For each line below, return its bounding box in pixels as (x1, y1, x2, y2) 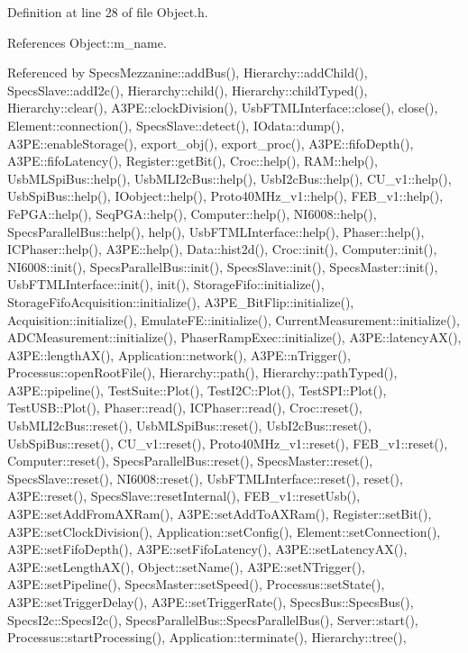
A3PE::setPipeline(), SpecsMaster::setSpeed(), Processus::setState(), (7, 575, 385, 594)
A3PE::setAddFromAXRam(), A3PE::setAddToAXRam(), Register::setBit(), (7, 504, 432, 523)
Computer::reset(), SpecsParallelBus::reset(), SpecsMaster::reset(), (7, 451, 373, 470)
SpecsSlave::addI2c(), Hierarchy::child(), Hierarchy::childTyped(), (7, 80, 368, 99)
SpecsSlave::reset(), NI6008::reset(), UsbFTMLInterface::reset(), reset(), (7, 468, 403, 487)
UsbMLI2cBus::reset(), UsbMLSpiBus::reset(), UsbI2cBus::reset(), (7, 416, 372, 435)
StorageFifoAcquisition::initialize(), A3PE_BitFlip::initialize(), (7, 292, 354, 311)
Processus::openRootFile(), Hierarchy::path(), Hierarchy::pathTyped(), (7, 363, 398, 382)
